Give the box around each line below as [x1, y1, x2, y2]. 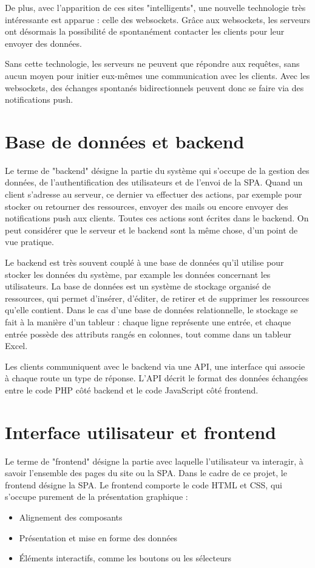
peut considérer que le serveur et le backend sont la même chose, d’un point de [5, 223, 298, 236]
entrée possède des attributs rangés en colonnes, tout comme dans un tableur [5, 327, 291, 340]
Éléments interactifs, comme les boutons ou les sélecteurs [19, 552, 231, 564]
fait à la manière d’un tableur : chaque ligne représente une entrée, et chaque [5, 316, 291, 328]
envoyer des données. [5, 36, 82, 49]
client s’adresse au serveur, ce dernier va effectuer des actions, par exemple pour [5, 188, 302, 201]
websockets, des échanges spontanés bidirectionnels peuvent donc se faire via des [5, 81, 304, 94]
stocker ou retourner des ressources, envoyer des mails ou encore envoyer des [5, 199, 288, 212]
